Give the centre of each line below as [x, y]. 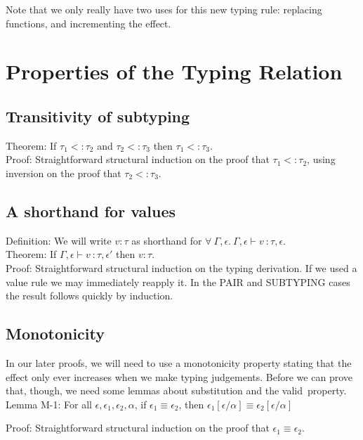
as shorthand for [167, 240]
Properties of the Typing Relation [174, 71]
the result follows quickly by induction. [90, 296]
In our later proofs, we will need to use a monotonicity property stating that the [179, 362]
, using [321, 159]
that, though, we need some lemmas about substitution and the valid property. [176, 390]
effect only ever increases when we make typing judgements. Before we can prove [179, 376]
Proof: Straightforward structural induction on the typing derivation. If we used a [181, 267]
